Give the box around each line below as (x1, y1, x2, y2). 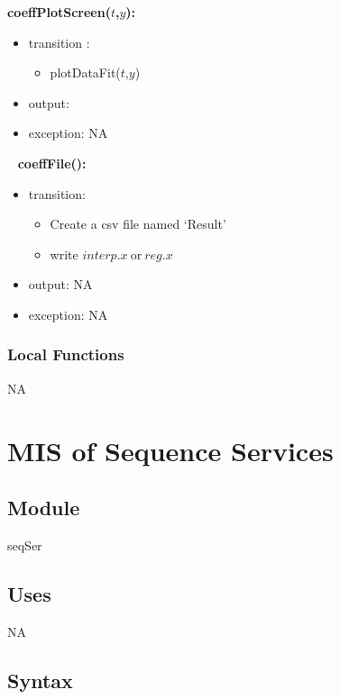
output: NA (28, 275, 93, 294)
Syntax (7, 666, 73, 694)
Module (7, 494, 80, 522)
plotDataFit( (50, 63, 121, 82)
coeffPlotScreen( (7, 3, 111, 21)
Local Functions (7, 343, 124, 366)
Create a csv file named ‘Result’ (50, 214, 226, 233)
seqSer (7, 535, 42, 554)
